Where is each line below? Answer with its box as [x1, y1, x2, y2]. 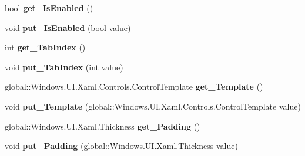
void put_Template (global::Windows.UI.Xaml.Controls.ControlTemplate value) [5, 100, 301, 112]
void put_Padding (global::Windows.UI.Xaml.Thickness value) [5, 140, 238, 152]
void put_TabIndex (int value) [5, 60, 123, 73]
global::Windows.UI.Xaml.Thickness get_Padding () [5, 120, 200, 132]
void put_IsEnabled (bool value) [5, 21, 131, 33]
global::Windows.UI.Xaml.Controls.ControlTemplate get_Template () [5, 80, 263, 93]
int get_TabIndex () [5, 41, 86, 53]
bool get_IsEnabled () [5, 2, 93, 13]
